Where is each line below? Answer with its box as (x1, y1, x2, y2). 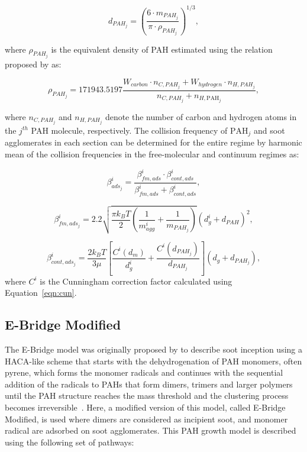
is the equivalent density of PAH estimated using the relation (51, 43, 273, 55)
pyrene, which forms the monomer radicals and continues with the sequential (5, 366, 283, 379)
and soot (254, 124, 285, 136)
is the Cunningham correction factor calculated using (40, 275, 232, 287)
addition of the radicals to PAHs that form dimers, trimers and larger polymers (5, 377, 293, 390)
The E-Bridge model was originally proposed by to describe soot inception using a (5, 343, 302, 355)
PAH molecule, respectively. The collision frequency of (31, 124, 228, 136)
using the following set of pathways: (5, 435, 134, 448)
